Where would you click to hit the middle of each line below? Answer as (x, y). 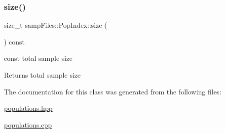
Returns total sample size (42, 75)
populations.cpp (28, 124)
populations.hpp (28, 108)
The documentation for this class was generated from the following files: (113, 91)
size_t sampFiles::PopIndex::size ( (56, 25)
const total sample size (38, 58)
